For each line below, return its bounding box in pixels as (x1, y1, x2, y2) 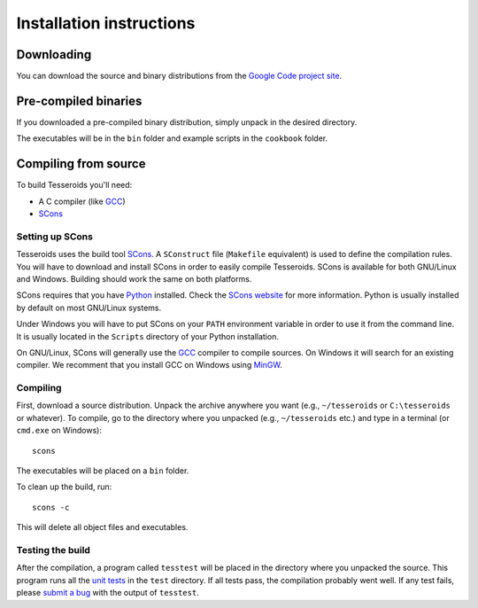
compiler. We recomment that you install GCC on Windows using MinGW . (16, 360, 283, 370)
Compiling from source (16, 156, 146, 172)
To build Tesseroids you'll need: (16, 180, 133, 191)
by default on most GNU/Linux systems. (16, 302, 162, 313)
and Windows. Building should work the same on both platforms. (16, 273, 252, 284)
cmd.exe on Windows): (16, 425, 102, 436)
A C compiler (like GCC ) (38, 196, 126, 207)
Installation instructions (16, 13, 196, 33)
